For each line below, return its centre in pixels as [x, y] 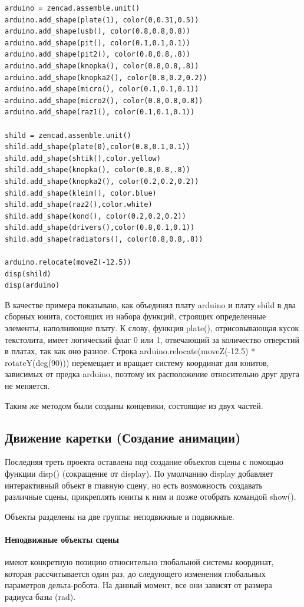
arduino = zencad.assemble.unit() [72, 8]
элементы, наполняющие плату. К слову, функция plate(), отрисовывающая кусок [152, 328]
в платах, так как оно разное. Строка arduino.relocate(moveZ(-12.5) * [130, 351]
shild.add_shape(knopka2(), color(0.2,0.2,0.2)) [102, 181]
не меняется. [27, 385]
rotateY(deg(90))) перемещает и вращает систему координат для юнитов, [137, 362]
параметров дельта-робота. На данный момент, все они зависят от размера [138, 585]
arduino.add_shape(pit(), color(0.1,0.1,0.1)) [98, 43]
